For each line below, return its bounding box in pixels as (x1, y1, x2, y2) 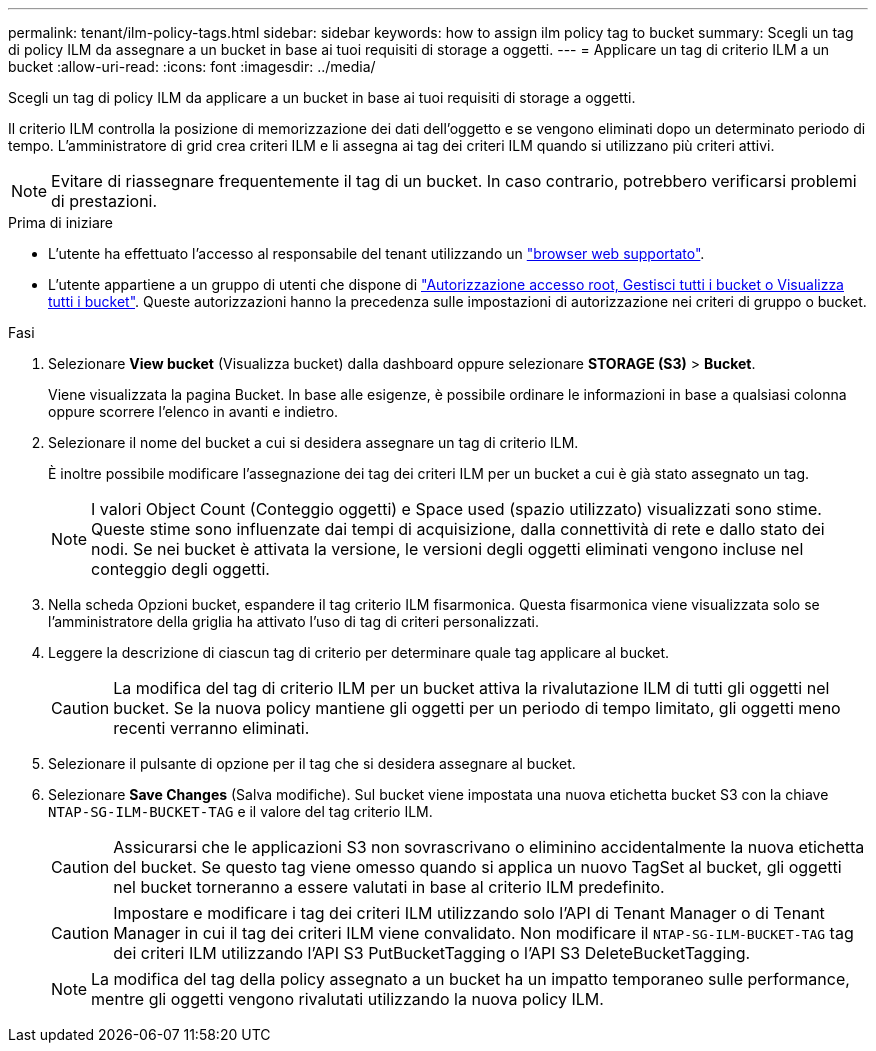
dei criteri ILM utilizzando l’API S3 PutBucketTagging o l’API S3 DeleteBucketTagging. (113, 943, 751, 963)
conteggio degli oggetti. (91, 559, 270, 579)
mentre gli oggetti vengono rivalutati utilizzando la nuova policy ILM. (91, 989, 604, 1009)
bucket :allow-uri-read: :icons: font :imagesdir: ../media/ (8, 58, 376, 75)
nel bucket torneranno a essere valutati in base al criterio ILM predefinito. (113, 877, 665, 897)
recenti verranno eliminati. (113, 718, 310, 738)
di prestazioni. (51, 191, 158, 211)
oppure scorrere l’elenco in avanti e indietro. (48, 403, 339, 420)
